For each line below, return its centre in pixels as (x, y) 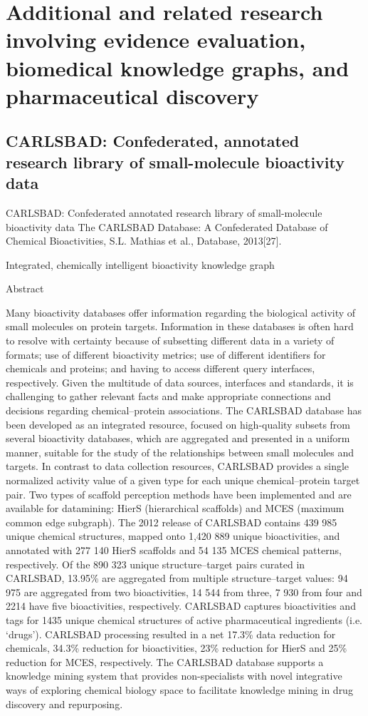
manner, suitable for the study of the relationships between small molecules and (180, 452)
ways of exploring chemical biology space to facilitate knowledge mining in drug (179, 689)
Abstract (25, 288)
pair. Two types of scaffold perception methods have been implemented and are (179, 494)
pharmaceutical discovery (132, 95)
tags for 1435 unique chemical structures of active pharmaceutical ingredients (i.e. (184, 619)
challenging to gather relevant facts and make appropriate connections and (168, 396)
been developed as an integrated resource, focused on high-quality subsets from (178, 424)
